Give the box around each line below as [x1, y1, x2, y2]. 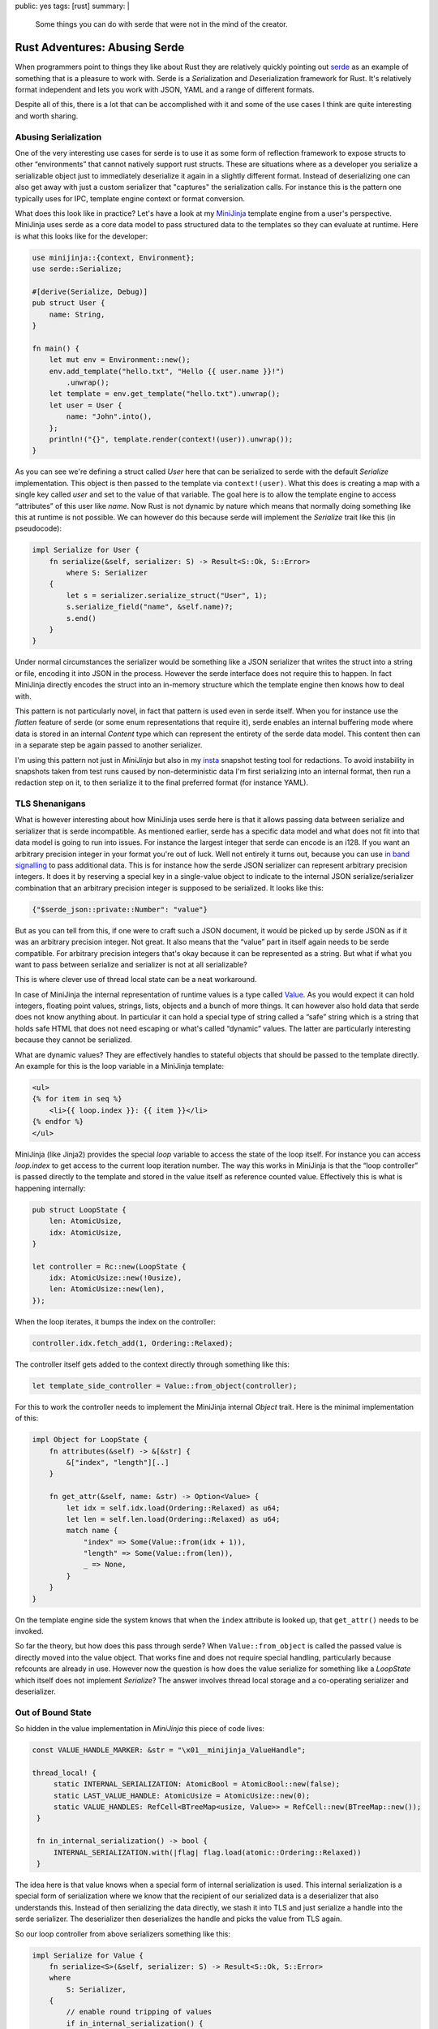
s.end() [66, 614, 97, 622]
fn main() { [32, 343, 80, 353]
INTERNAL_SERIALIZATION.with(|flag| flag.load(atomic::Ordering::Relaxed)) [53, 1847, 362, 1857]
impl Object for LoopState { [32, 1435, 148, 1445]
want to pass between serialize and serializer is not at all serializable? [15, 959, 247, 969]
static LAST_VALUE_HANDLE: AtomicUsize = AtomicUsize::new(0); [53, 1790, 311, 1800]
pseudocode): [15, 523, 62, 533]
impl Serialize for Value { [32, 1950, 144, 1960]
